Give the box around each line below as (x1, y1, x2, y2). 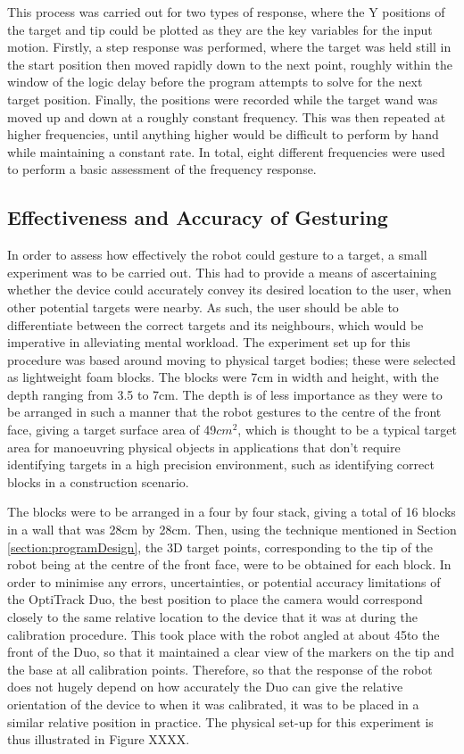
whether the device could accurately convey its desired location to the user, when (7, 280, 452, 299)
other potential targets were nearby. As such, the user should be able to (7, 297, 399, 316)
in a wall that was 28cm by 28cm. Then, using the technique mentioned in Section (7, 520, 457, 539)
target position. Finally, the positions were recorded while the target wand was (7, 89, 438, 108)
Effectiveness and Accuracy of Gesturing (7, 203, 388, 231)
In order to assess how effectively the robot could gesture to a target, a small (7, 245, 427, 264)
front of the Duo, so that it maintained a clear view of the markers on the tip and (7, 642, 455, 661)
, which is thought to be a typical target (237, 420, 457, 439)
